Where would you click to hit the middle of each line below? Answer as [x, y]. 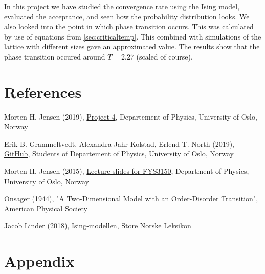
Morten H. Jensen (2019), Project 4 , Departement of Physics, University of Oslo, [131, 116]
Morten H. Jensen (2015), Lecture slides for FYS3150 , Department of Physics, [127, 171]
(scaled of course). [164, 56]
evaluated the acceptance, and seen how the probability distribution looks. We [127, 16]
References [43, 92]
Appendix [39, 261]
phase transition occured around [55, 56]
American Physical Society [46, 208]
